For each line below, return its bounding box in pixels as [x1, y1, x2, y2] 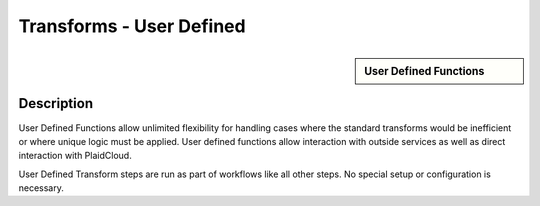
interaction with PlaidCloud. [18, 150, 132, 162]
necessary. [18, 182, 65, 194]
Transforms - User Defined [18, 15, 246, 37]
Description [18, 95, 94, 112]
